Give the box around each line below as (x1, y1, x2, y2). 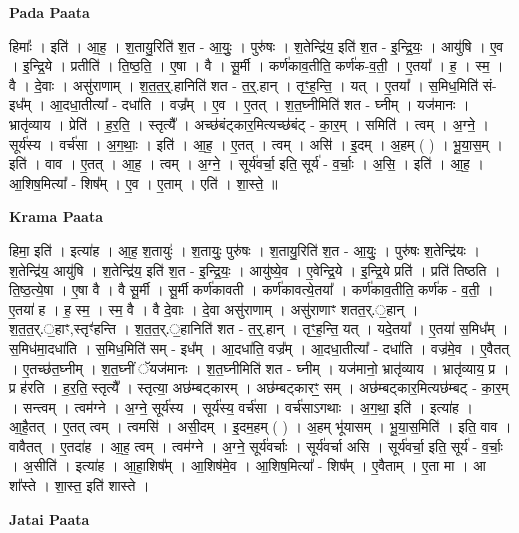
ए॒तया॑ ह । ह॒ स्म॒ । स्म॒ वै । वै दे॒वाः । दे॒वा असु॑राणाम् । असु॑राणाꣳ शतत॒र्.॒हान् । (9, 298, 419, 319)
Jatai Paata (9, 508, 90, 529)
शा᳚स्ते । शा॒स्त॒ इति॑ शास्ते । (9, 475, 150, 496)
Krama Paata (9, 206, 103, 227)
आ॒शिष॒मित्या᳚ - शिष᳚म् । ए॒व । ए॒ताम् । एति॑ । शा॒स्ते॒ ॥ (9, 172, 278, 193)
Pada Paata (9, 2, 90, 22)
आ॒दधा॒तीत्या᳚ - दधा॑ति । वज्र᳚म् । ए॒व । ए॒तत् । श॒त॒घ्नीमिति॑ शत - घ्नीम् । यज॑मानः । (49, 94, 470, 115)
